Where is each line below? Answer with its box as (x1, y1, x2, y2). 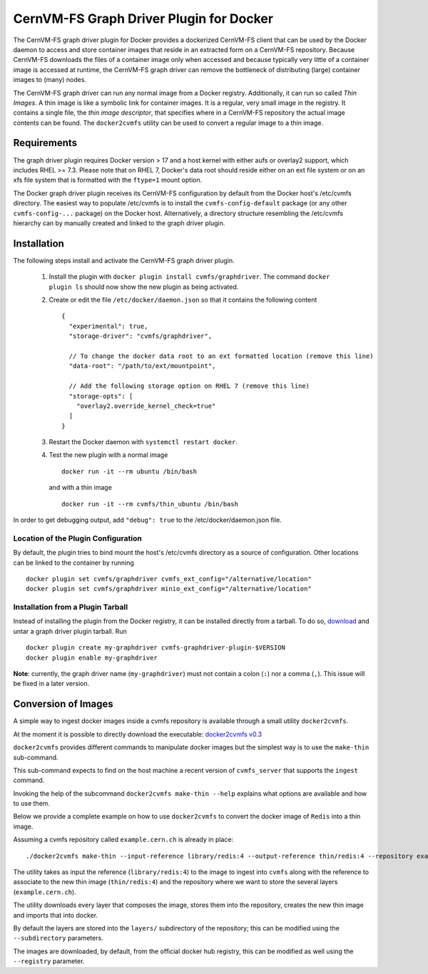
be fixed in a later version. (13, 680, 90, 688)
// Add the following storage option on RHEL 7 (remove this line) (68, 382, 310, 390)
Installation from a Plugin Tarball (13, 603, 128, 612)
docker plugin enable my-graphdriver (26, 653, 158, 662)
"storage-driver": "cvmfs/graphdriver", (68, 332, 213, 340)
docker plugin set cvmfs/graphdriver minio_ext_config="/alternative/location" (26, 585, 312, 593)
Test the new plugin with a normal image (49, 451, 168, 459)
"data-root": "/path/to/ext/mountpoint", (68, 362, 216, 370)
